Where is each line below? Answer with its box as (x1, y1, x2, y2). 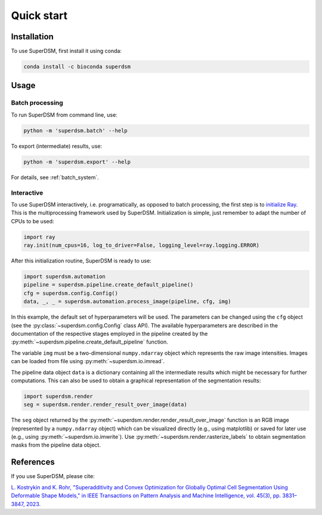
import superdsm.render (23, 393, 94, 399)
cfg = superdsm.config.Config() (23, 289, 119, 296)
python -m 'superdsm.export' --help (23, 158, 131, 165)
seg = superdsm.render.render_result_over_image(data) (23, 401, 187, 408)
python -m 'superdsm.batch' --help (23, 127, 128, 134)
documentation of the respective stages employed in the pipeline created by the (11, 330, 208, 337)
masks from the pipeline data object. (11, 441, 101, 449)
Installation (11, 32, 54, 42)
